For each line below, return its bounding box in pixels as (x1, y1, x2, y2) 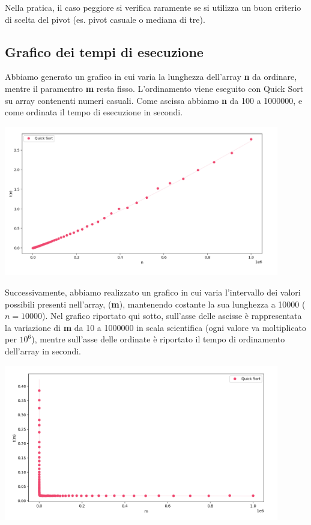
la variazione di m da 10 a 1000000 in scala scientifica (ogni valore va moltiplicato (5, 321, 307, 333)
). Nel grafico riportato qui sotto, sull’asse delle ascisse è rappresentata (42, 309, 302, 322)
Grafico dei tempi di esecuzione (5, 42, 204, 61)
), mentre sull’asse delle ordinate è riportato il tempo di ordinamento (31, 333, 285, 345)
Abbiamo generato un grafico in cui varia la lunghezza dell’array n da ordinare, (5, 70, 297, 83)
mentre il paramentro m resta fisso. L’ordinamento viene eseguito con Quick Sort (5, 82, 304, 94)
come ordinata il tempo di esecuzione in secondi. (5, 106, 183, 118)
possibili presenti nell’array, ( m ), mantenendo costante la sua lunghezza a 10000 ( (5, 297, 306, 310)
